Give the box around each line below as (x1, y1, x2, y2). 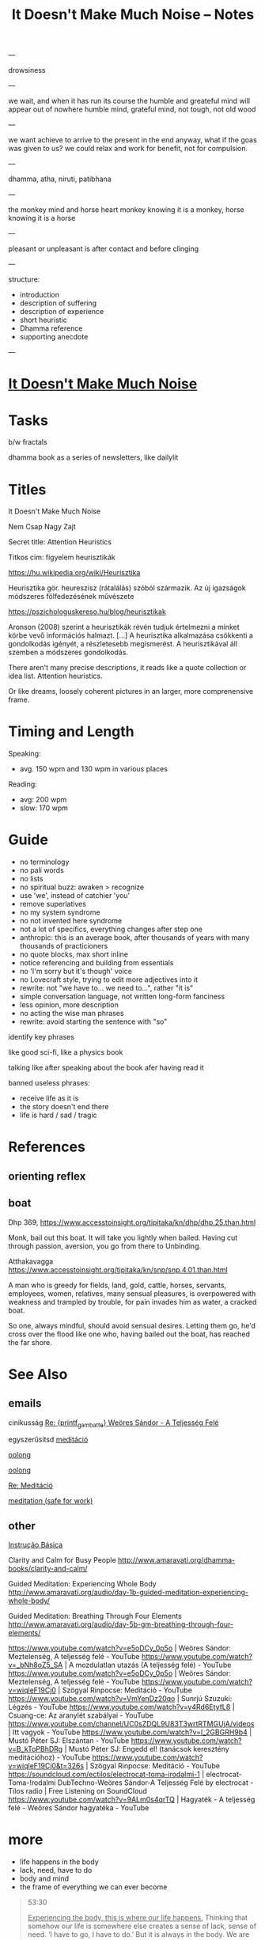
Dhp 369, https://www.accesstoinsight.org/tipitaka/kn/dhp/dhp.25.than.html (8, 1217, 256, 1227)
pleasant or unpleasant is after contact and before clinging (8, 244, 199, 254)
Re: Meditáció (8, 1481, 54, 1491)
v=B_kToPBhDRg (8, 1745, 63, 1754)
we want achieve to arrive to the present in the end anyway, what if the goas (8, 135, 257, 145)
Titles (8, 480, 47, 498)
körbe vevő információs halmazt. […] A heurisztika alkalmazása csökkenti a (8, 631, 253, 640)
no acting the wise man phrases (19, 1009, 124, 1018)
